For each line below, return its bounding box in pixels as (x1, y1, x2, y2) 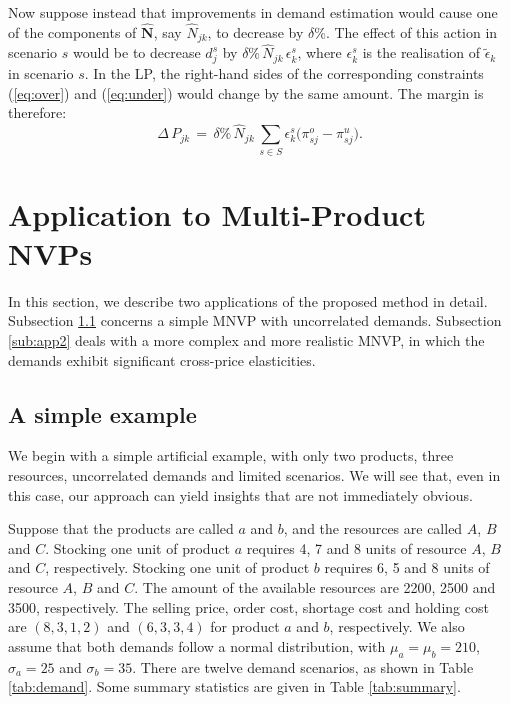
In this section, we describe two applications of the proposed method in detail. (8, 290, 488, 311)
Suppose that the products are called (8, 518, 234, 539)
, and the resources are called (283, 518, 463, 539)
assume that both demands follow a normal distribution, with (8, 635, 386, 656)
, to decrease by (207, 21, 304, 42)
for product (210, 616, 280, 637)
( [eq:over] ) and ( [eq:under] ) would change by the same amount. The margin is (8, 82, 484, 103)
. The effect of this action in (325, 21, 498, 42)
